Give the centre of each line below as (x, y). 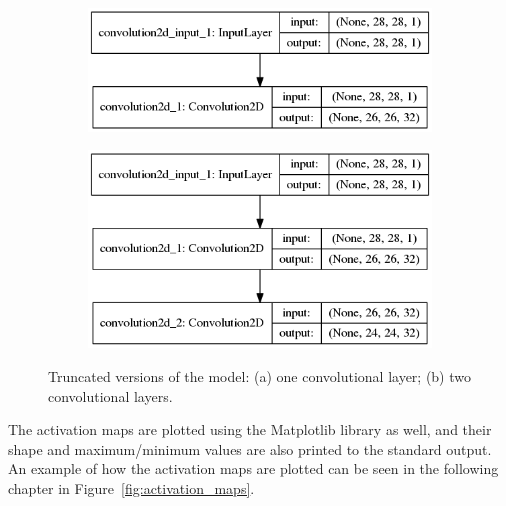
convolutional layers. (110, 395)
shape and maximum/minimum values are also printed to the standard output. (250, 448)
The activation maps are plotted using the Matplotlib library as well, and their (250, 429)
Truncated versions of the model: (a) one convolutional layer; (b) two (259, 376)
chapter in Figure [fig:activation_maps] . (131, 487)
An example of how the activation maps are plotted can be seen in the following (253, 468)
